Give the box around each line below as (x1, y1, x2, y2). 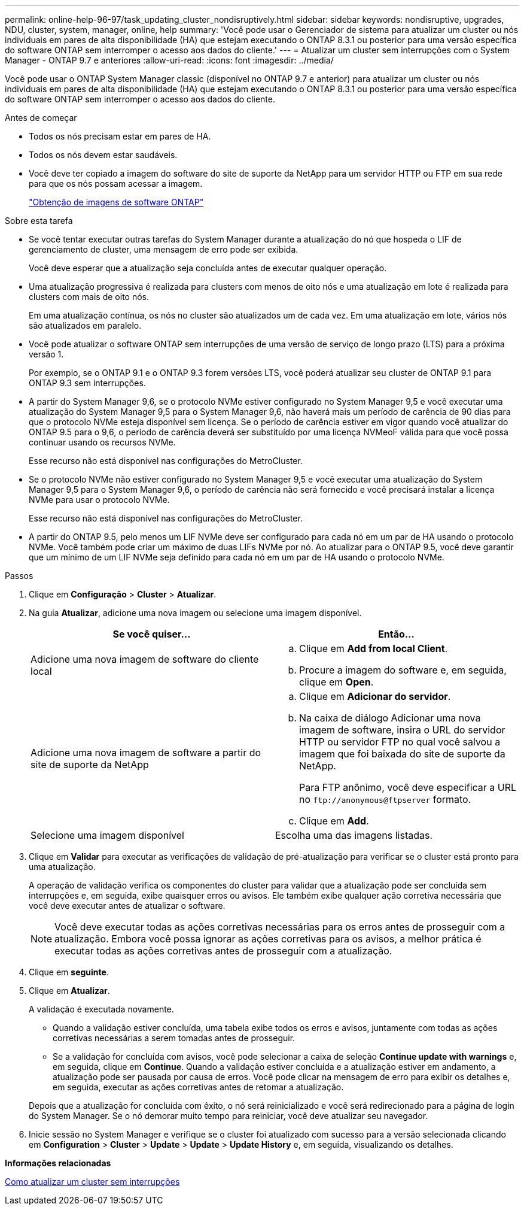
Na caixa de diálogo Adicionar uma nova (299, 712, 481, 724)
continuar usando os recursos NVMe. (29, 437, 176, 447)
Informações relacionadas (5, 1158, 111, 1168)
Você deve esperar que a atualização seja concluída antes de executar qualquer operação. (29, 263, 387, 273)
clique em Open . (299, 676, 374, 688)
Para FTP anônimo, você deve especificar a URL (299, 781, 517, 793)
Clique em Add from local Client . (299, 642, 448, 654)
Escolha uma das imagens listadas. (275, 829, 433, 841)
